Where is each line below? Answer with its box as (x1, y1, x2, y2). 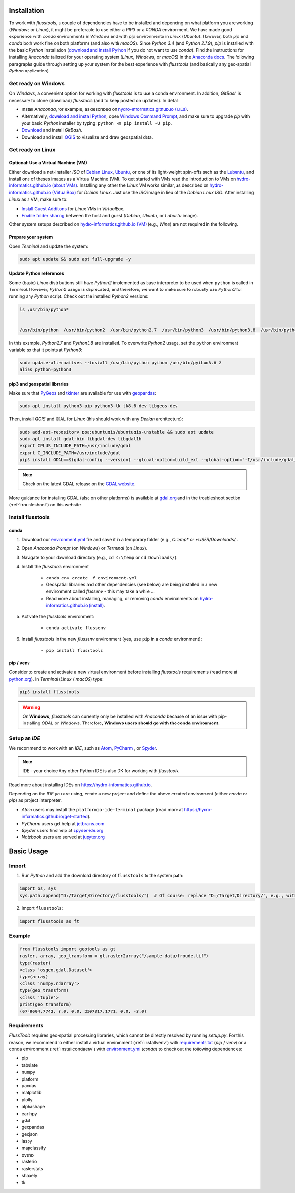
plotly (21, 1096, 33, 1102)
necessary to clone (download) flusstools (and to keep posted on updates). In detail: (9, 97, 180, 103)
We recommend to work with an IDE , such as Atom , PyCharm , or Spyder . (9, 745, 157, 751)
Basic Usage (9, 847, 48, 856)
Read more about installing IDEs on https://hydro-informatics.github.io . (9, 782, 152, 788)
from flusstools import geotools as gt (19, 946, 116, 952)
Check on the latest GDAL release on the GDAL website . (22, 481, 136, 487)
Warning (22, 704, 40, 710)
